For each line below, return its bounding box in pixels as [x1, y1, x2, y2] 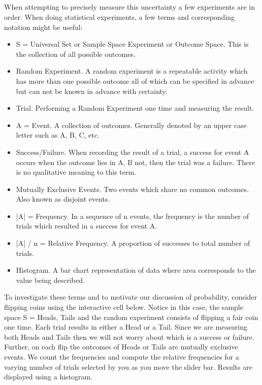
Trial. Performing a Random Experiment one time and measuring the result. [16, 103, 254, 113]
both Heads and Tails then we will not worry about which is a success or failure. [4, 331, 254, 342]
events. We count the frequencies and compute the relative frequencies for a [4, 351, 239, 362]
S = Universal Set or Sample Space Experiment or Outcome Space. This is [16, 39, 249, 49]
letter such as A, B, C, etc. [16, 130, 100, 140]
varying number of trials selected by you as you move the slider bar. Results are [4, 361, 252, 372]
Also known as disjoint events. [16, 194, 110, 204]
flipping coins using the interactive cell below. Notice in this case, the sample [4, 302, 243, 312]
